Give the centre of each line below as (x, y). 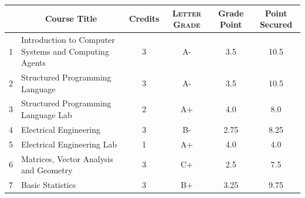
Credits (144, 19)
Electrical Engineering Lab (69, 144)
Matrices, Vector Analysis (67, 158)
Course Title (71, 19)
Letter (187, 13)
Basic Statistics (49, 184)
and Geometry (47, 170)
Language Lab (47, 115)
